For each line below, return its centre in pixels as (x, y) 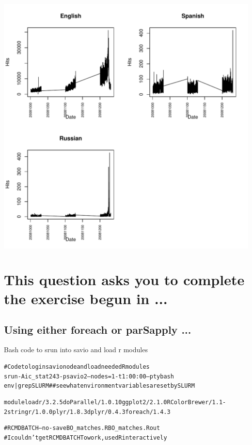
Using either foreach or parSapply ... (98, 329)
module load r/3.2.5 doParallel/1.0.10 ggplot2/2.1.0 (86, 402)
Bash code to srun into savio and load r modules (76, 350)
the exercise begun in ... (86, 298)
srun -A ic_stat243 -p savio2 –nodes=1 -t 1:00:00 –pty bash (89, 376)
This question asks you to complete (124, 279)
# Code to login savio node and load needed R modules (77, 367)
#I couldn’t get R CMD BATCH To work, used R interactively (86, 437)
